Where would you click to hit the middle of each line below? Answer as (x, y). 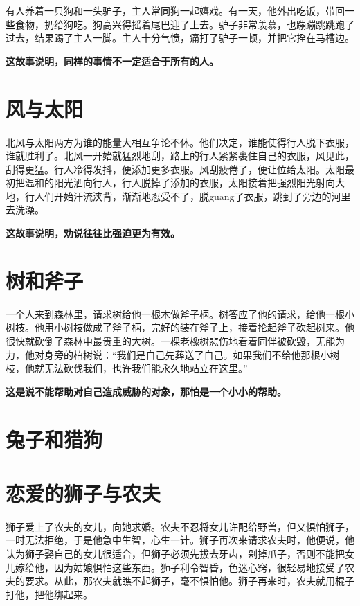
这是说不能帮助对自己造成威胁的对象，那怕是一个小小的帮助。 (146, 391)
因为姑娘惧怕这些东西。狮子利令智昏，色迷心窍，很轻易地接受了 (199, 567)
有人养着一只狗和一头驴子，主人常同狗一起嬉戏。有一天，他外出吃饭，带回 (175, 10)
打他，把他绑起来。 (49, 594)
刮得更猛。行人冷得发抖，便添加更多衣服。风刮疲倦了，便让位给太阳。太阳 (175, 169)
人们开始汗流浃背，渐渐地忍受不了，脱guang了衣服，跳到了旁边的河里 (192, 196)
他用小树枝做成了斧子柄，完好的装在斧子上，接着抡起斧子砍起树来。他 (194, 327)
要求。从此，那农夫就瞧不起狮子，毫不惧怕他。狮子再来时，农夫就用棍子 (189, 581)
